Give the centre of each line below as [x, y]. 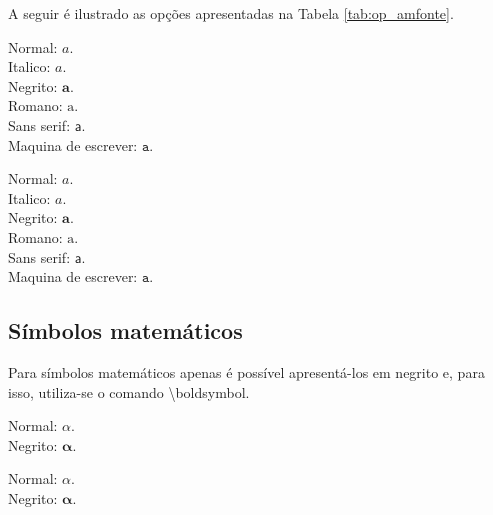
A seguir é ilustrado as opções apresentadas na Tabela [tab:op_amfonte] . [231, 13]
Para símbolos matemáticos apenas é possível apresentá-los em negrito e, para [246, 371]
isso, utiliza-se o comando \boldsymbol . [129, 391]
